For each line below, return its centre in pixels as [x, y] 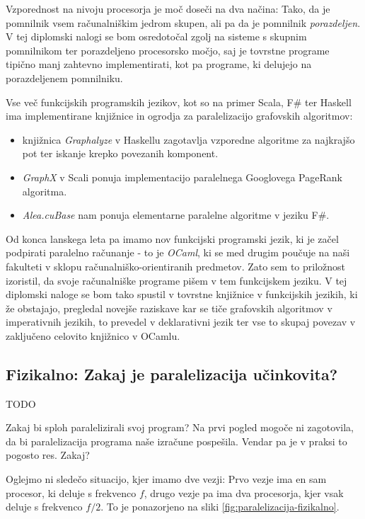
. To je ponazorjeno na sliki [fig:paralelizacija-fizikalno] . [220, 507]
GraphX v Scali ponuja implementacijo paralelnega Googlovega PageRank [182, 177]
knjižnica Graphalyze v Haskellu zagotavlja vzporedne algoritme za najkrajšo [189, 139]
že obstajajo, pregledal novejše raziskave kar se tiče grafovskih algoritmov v [169, 308]
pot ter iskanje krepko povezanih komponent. [120, 153]
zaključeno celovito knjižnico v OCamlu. [93, 335]
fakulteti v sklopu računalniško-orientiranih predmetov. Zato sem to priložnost [176, 266]
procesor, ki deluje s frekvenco [71, 492]
